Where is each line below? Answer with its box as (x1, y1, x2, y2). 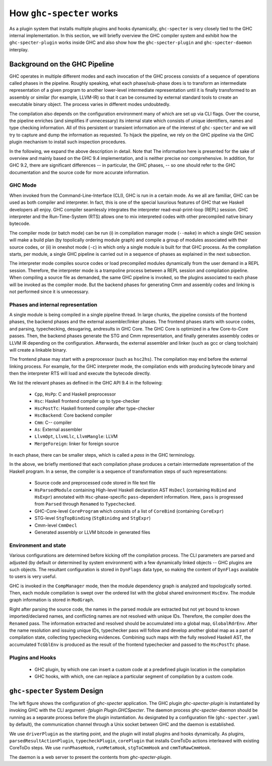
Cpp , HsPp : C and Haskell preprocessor (34, 391, 116, 397)
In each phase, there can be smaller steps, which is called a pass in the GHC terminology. (9, 452, 196, 458)
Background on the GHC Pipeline (9, 60, 114, 68)
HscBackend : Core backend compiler (34, 412, 113, 418)
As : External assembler (34, 426, 83, 432)
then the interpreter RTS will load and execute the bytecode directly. (9, 370, 151, 376)
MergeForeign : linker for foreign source (34, 441, 119, 447)
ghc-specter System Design (9, 686, 103, 695)
